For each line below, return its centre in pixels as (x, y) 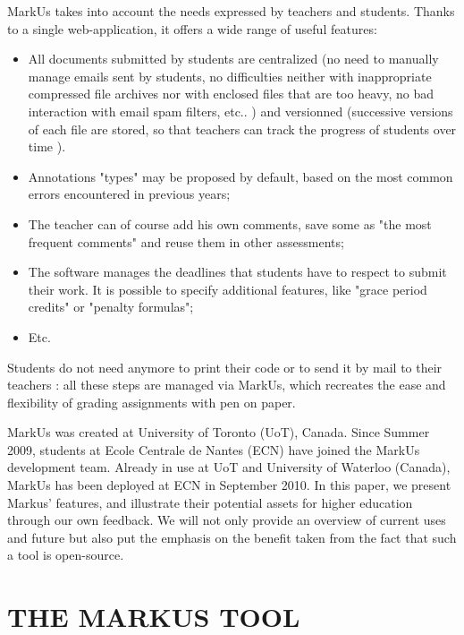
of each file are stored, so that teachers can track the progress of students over (242, 129)
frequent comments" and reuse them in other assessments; (186, 241)
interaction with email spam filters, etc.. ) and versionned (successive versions (240, 111)
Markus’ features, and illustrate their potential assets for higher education (210, 502)
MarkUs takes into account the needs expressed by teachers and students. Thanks (231, 11)
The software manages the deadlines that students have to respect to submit (237, 272)
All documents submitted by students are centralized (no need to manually (233, 59)
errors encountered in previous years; (129, 194)
